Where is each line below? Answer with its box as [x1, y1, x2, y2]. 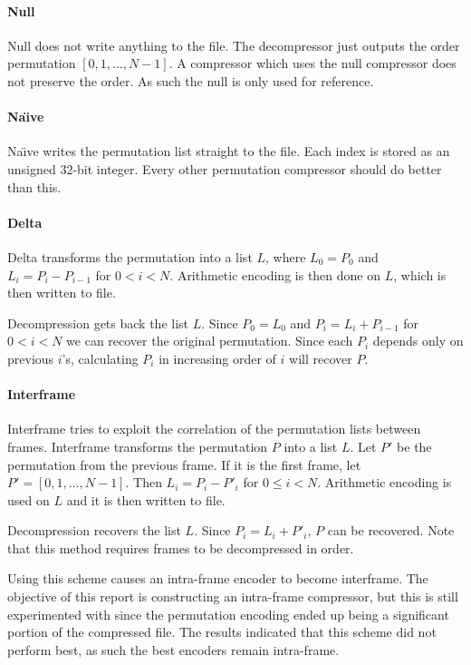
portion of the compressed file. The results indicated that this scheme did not [7, 622, 437, 641]
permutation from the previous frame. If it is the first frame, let [7, 455, 361, 474]
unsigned [7, 159, 56, 178]
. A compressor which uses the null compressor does [168, 54, 457, 73]
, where [265, 247, 306, 266]
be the [397, 436, 432, 455]
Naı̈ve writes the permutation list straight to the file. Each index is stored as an [7, 142, 450, 161]
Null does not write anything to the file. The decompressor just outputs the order [7, 35, 460, 54]
